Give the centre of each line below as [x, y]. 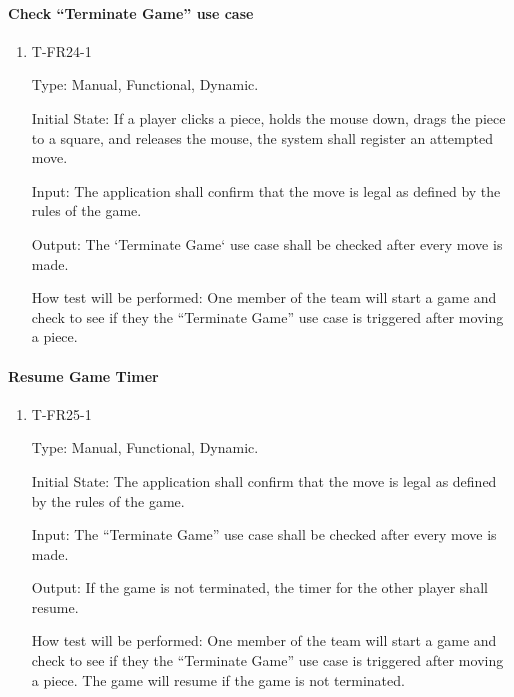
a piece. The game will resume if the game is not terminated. [218, 679]
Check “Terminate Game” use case [131, 12]
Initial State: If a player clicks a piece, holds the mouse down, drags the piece [268, 117]
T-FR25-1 [61, 413]
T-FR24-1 [61, 50]
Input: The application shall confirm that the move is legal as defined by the [266, 190]
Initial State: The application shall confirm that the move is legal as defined [264, 480]
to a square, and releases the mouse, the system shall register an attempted [262, 137]
